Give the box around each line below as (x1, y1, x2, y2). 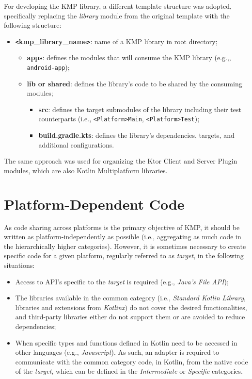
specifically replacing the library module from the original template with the (4, 10, 230, 20)
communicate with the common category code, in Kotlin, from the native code (15, 356, 248, 366)
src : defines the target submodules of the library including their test (38, 104, 241, 114)
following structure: (4, 20, 62, 30)
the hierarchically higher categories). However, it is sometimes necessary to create (4, 241, 246, 251)
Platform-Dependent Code (4, 194, 185, 214)
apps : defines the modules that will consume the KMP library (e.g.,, (27, 52, 231, 63)
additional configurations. (38, 139, 114, 149)
